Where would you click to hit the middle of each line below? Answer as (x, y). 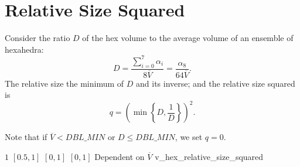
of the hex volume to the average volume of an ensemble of (188, 38)
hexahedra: (24, 49)
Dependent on (120, 156)
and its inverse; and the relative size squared (216, 83)
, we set (189, 137)
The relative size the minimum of (64, 83)
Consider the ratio (37, 38)
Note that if (26, 137)
